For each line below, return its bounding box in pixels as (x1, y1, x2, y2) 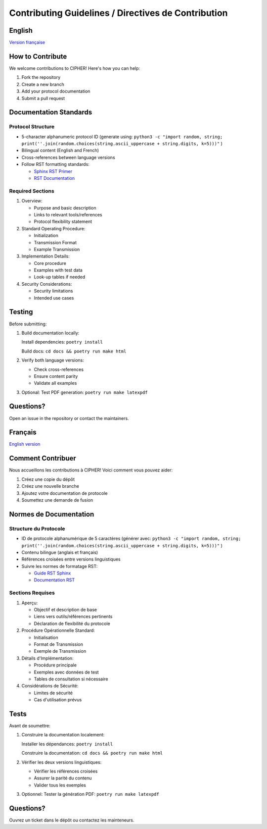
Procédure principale (34, 662, 77, 668)
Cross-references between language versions (21, 154, 116, 160)
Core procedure (34, 260, 66, 266)
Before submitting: (9, 321, 47, 327)
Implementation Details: (21, 253, 70, 259)
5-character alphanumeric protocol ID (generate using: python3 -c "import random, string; (21, 134, 223, 140)
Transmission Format (34, 239, 77, 245)
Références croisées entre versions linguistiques (21, 556, 121, 562)
